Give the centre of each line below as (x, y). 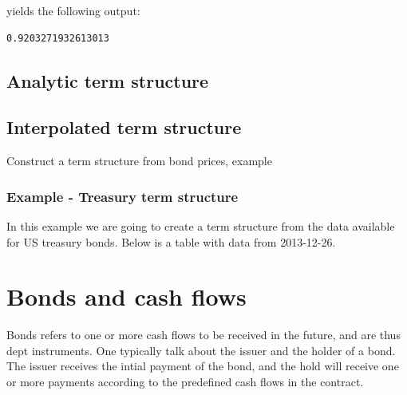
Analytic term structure (108, 80)
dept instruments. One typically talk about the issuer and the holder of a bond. (201, 350)
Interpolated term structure (124, 127)
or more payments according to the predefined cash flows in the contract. (185, 382)
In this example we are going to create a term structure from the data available (201, 225)
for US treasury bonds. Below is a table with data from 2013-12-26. (171, 241)
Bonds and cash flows (126, 296)
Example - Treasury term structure (122, 196)
